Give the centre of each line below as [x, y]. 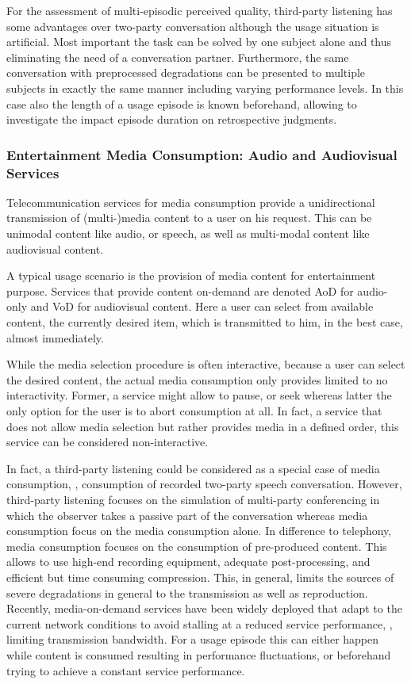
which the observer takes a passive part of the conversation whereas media [187, 515]
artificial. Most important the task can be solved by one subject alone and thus [199, 42]
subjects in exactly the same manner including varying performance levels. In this [205, 88]
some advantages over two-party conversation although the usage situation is [193, 26]
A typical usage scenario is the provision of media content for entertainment [191, 275]
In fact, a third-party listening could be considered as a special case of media [193, 468]
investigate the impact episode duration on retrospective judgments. [172, 119]
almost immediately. [55, 337]
